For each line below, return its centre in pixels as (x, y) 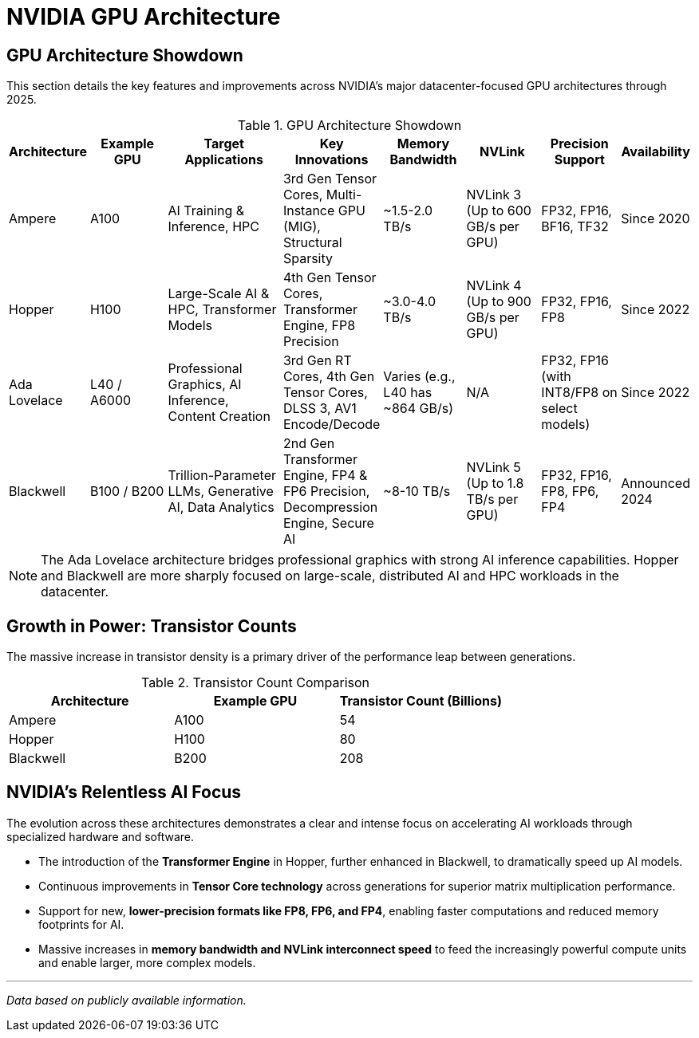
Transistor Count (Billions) (421, 701)
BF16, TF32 (575, 227)
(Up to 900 (499, 302)
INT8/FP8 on (579, 393)
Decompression (330, 507)
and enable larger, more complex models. (147, 962)
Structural (312, 243)
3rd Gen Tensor (330, 179)
